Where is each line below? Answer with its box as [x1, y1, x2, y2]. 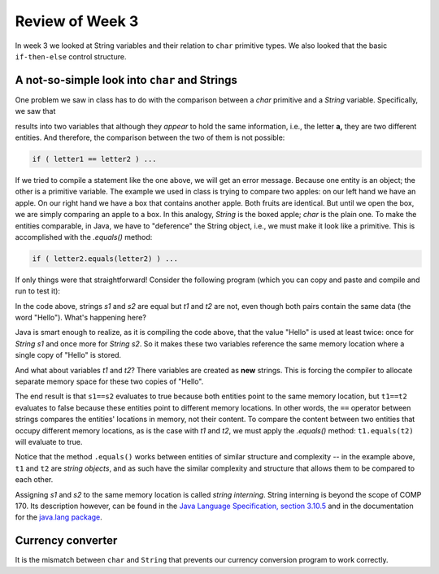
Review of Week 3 [15, 12, 139, 30]
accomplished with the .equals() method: [15, 232, 153, 241]
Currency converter [15, 533, 118, 548]
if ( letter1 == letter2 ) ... [32, 154, 158, 163]
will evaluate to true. [15, 437, 83, 446]
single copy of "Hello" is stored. [15, 350, 122, 360]
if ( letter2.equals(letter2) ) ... [32, 254, 179, 263]
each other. [15, 475, 54, 485]
